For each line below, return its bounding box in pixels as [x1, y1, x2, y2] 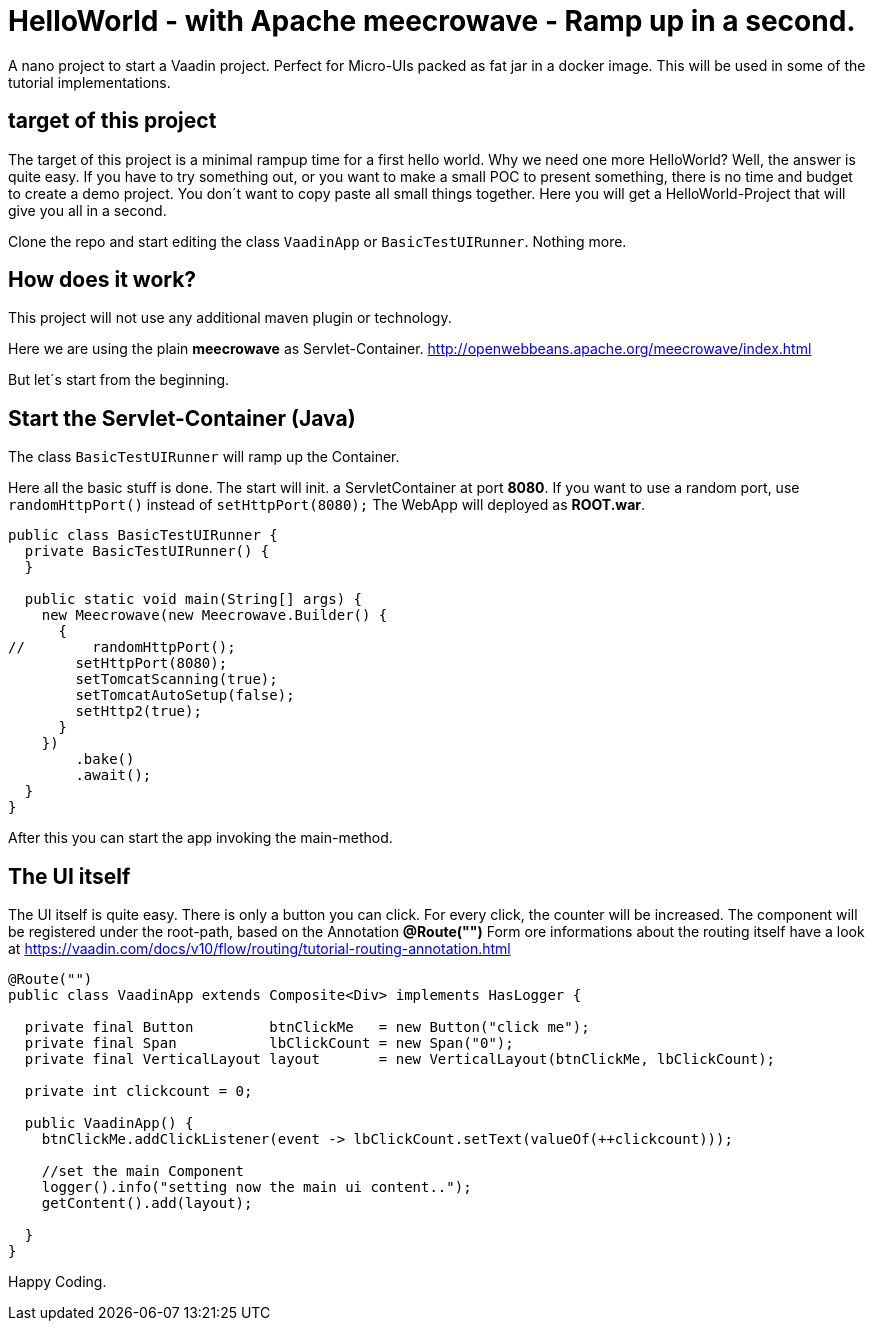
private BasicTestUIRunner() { [24, 543, 270, 560]
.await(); [75, 767, 152, 784]
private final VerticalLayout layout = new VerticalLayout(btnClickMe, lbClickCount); [24, 1051, 776, 1068]
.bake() [75, 751, 135, 768]
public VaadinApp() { [24, 1115, 194, 1132]
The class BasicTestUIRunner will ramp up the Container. [8, 448, 400, 466]
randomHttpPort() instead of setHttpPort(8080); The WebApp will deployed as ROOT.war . [8, 496, 646, 514]
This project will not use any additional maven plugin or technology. [8, 309, 452, 327]
